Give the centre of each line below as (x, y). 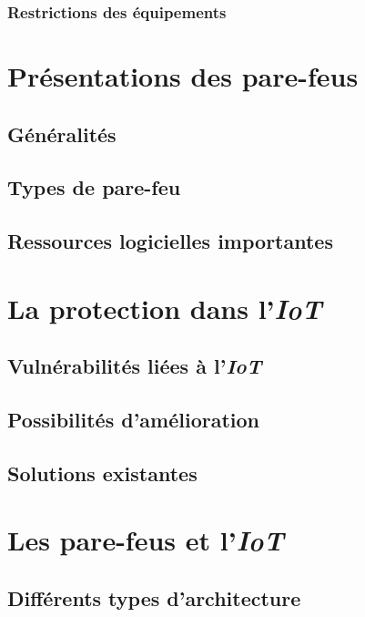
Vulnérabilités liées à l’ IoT (135, 366)
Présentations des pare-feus (183, 76)
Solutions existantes (102, 473)
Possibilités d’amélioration (134, 420)
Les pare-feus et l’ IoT (146, 540)
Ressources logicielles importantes (170, 241)
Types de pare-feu (94, 187)
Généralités (62, 134)
